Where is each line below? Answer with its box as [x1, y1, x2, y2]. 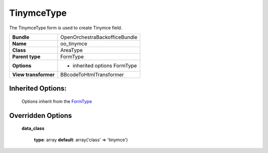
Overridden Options [9, 111, 72, 120]
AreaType [60, 47, 83, 53]
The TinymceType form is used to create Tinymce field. [9, 25, 123, 31]
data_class [21, 125, 45, 131]
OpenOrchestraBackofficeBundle [60, 34, 137, 41]
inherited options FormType [72, 62, 137, 69]
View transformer [12, 71, 55, 78]
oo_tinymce [60, 40, 87, 47]
